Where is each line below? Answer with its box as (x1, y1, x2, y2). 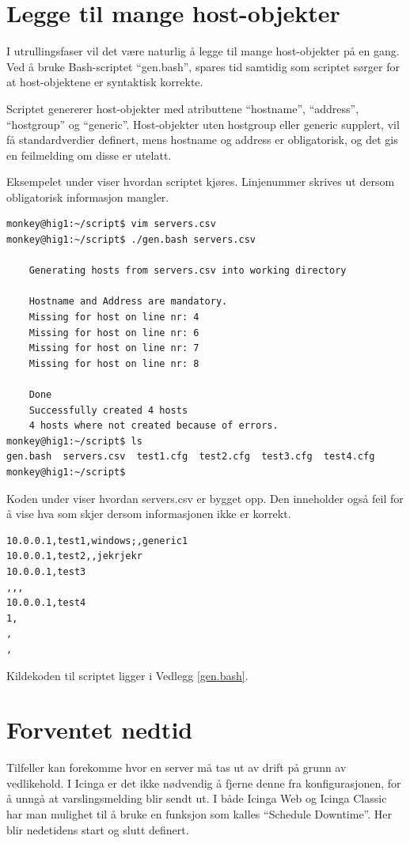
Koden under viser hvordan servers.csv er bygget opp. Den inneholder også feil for (6, 490, 404, 506)
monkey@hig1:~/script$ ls (6, 435, 142, 447)
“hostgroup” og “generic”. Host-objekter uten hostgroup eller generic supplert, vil (6, 115, 400, 132)
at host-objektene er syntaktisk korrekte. (6, 74, 203, 90)
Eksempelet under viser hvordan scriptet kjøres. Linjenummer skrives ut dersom (6, 173, 395, 190)
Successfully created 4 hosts (28, 404, 188, 416)
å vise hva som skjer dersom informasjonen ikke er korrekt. (6, 505, 291, 522)
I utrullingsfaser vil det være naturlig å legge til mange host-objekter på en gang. (6, 43, 400, 59)
